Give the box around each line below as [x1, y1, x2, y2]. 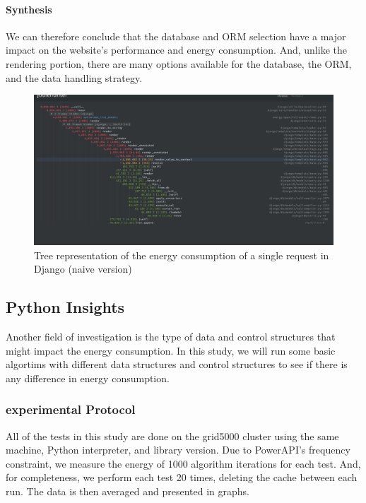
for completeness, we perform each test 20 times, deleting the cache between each [6, 470, 358, 485]
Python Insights [6, 296, 125, 318]
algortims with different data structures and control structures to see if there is [6, 357, 348, 372]
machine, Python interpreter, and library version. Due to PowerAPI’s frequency [6, 442, 350, 457]
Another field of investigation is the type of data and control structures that [6, 329, 336, 343]
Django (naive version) [34, 261, 132, 276]
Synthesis [6, 1, 52, 16]
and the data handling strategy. [6, 70, 143, 85]
